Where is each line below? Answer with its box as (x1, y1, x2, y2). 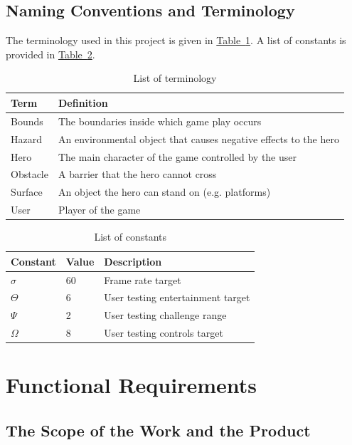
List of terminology (133, 70, 217, 85)
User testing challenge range (104, 308, 227, 323)
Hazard (11, 131, 42, 146)
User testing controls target (104, 325, 223, 340)
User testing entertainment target (104, 290, 250, 305)
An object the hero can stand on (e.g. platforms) (58, 184, 271, 199)
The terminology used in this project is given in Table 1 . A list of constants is (6, 33, 346, 48)
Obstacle (11, 167, 48, 182)
